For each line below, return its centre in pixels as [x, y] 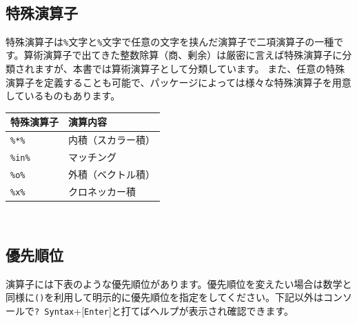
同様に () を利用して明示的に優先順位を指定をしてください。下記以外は [165, 297]
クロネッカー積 [102, 191]
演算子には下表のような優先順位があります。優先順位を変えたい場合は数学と [179, 283]
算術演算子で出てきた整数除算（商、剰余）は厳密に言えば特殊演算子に [183, 55]
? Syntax [54, 312]
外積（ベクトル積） [112, 174]
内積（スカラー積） [112, 140]
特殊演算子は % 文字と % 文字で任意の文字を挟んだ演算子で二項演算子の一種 [170, 41]
